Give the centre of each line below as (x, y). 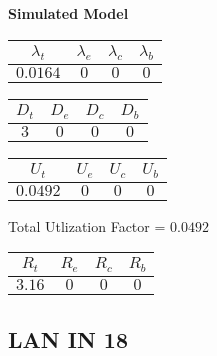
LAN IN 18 (68, 338)
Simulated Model (68, 13)
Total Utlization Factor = (87, 225)
